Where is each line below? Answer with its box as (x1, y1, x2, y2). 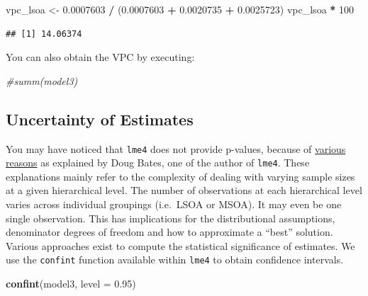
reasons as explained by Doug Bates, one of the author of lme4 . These (6, 155, 310, 170)
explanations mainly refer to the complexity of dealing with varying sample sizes (6, 169, 355, 183)
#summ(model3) (6, 73, 78, 88)
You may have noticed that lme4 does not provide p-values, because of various (6, 141, 346, 156)
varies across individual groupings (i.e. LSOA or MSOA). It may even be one (6, 197, 342, 212)
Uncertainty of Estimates (6, 108, 194, 130)
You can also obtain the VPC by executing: (6, 50, 195, 64)
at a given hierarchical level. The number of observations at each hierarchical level (6, 183, 362, 198)
